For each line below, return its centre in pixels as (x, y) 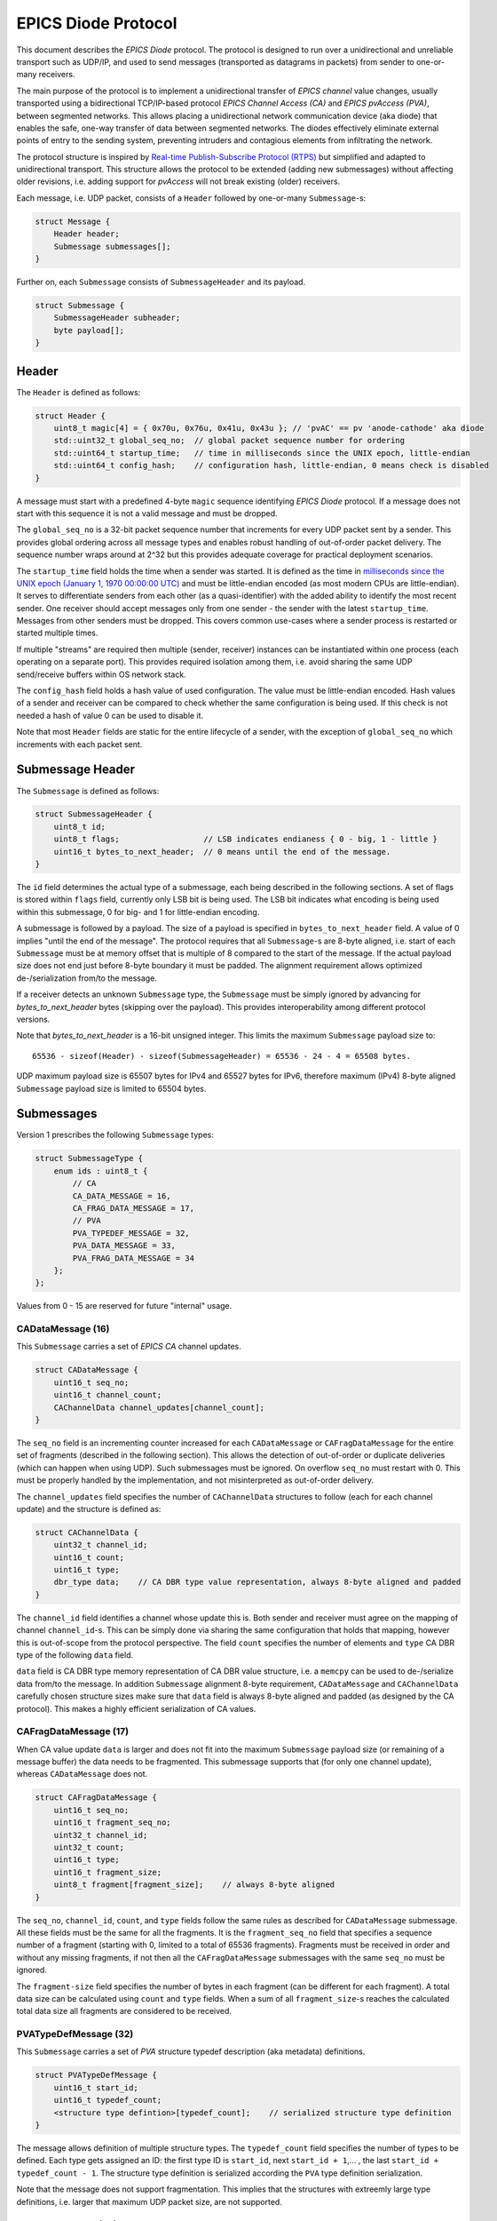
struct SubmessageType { (89, 1158)
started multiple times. (57, 633)
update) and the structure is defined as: (89, 1509)
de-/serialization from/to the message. (87, 978)
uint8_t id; (80, 827)
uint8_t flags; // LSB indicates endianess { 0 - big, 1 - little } (246, 839)
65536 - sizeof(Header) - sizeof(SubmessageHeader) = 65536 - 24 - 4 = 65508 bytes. (222, 1056)
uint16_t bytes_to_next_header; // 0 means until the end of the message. (222, 852)
